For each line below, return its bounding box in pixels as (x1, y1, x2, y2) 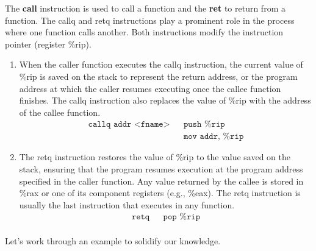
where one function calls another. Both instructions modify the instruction (5, 26, 284, 38)
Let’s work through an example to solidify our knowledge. (5, 235, 221, 247)
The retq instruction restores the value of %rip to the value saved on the (19, 150, 290, 163)
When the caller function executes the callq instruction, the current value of (19, 58, 303, 71)
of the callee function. (19, 105, 101, 118)
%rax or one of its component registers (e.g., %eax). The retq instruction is (19, 186, 301, 199)
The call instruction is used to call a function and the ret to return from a (5, 2, 285, 14)
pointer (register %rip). (5, 37, 92, 50)
